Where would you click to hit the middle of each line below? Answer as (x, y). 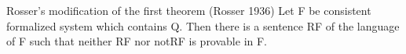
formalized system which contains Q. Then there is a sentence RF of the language (203, 25)
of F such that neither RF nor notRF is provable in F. (137, 41)
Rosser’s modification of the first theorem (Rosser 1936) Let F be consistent (189, 10)
